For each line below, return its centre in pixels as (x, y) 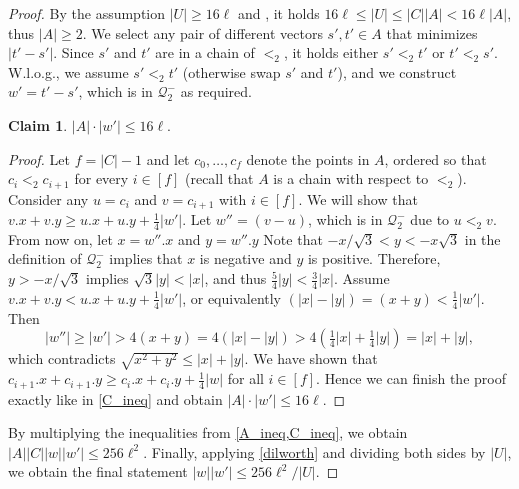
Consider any (48, 198)
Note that (293, 238)
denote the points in (308, 158)
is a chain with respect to (351, 178)
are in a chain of (205, 52)
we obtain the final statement (98, 471)
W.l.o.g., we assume (68, 71)
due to (430, 219)
